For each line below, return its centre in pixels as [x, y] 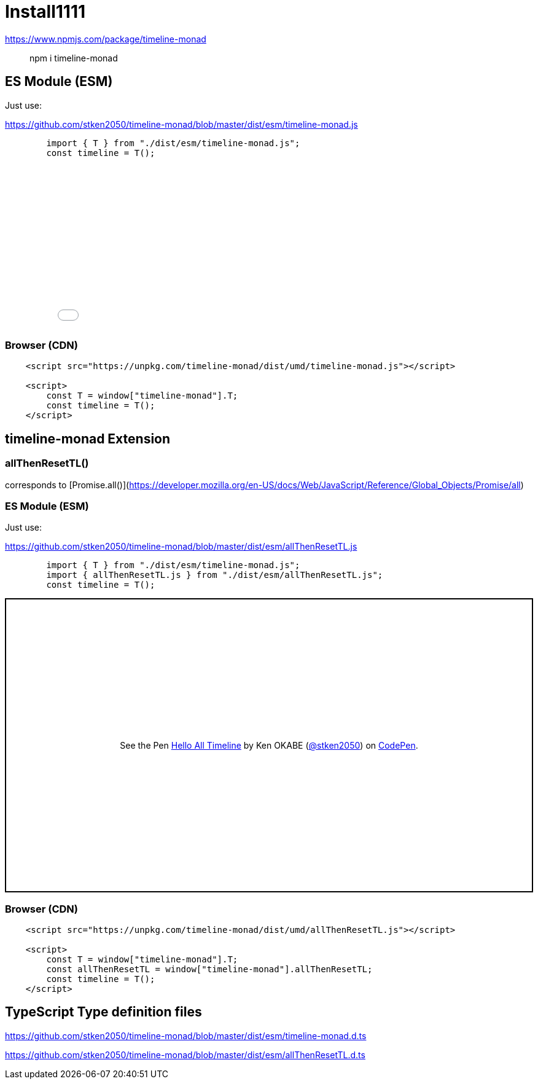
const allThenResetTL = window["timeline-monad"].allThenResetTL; [209, 969]
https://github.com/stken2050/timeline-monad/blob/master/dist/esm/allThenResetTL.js [181, 547]
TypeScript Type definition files [103, 1012]
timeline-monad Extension [88, 439]
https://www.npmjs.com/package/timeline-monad [106, 39]
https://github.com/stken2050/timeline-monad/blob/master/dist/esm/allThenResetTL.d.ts [185, 1055]
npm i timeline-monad [74, 58]
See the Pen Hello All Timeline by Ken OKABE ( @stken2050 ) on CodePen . [269, 746]
